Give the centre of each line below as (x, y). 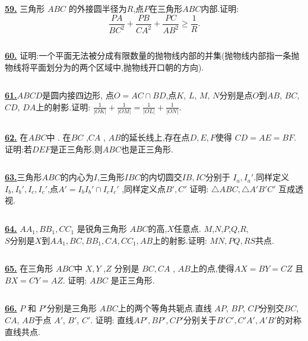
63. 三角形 (23, 177)
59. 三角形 (25, 8)
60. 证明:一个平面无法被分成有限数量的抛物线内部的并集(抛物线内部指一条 (148, 55)
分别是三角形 (72, 308)
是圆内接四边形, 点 (78, 95)
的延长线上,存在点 (155, 137)
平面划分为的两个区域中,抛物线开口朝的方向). (117, 67)
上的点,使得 (212, 268)
